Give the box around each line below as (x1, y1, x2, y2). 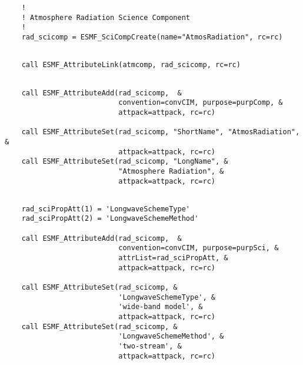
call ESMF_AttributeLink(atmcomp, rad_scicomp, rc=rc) (21, 61, 241, 69)
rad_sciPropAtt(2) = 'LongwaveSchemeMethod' (21, 214, 199, 223)
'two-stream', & (118, 342, 182, 350)
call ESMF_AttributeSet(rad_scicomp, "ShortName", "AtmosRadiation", (21, 128, 300, 137)
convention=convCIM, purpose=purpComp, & (118, 98, 283, 107)
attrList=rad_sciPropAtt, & (118, 254, 228, 263)
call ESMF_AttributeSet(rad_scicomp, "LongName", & (21, 157, 228, 166)
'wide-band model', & (118, 303, 203, 311)
